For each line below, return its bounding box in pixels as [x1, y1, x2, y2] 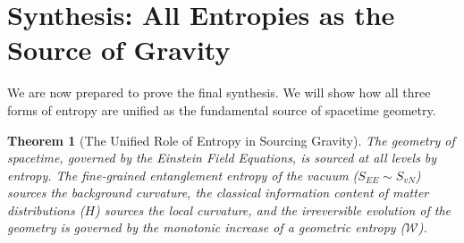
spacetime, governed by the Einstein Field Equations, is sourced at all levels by [7, 148, 437, 167]
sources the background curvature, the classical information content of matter [7, 183, 429, 202]
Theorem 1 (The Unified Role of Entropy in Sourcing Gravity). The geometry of [7, 130, 455, 149]
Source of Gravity [7, 31, 231, 68]
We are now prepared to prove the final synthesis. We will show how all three [7, 83, 431, 102]
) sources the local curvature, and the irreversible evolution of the [95, 200, 451, 219]
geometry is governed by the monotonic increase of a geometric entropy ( [7, 218, 406, 237]
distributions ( [7, 200, 85, 219]
